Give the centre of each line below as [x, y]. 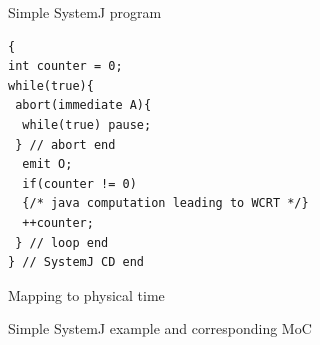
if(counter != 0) [79, 183]
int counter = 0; [65, 66]
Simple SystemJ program [85, 12]
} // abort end [65, 144]
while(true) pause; [87, 124]
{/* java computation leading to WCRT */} [165, 203]
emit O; [47, 164]
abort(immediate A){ [83, 105]
